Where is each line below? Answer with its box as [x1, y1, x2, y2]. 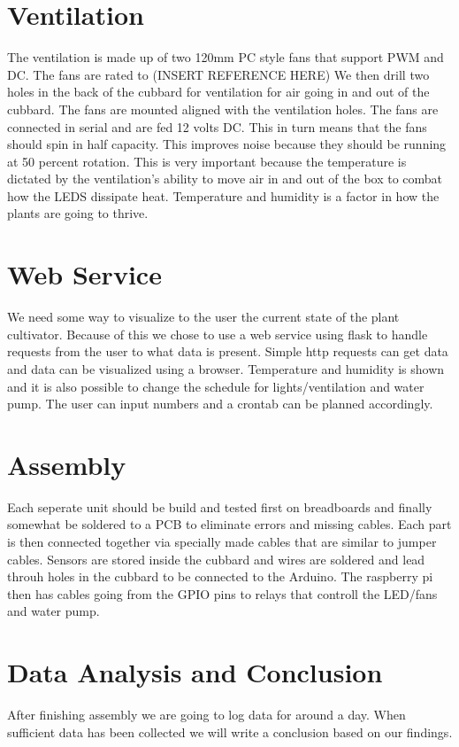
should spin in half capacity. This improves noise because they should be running [7, 135, 447, 153]
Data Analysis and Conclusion [7, 654, 383, 690]
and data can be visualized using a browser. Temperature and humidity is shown [7, 359, 445, 377]
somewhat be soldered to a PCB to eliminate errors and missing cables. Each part [7, 515, 452, 533]
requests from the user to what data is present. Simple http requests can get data [7, 342, 448, 361]
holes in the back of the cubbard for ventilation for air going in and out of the [7, 82, 430, 101]
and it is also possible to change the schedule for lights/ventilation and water [7, 377, 425, 395]
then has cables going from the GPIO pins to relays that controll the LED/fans [7, 584, 438, 603]
